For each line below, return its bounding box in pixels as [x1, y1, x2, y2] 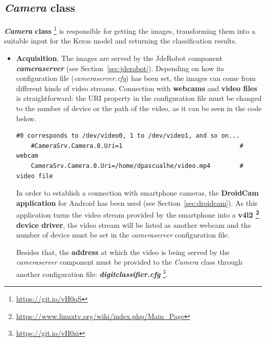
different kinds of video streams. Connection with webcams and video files [16, 82, 257, 93]
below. [16, 113, 36, 123]
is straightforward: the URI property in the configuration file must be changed [16, 93, 262, 103]
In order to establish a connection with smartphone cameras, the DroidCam [16, 187, 259, 198]
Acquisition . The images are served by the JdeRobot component [16, 53, 223, 63]
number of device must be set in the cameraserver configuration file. [16, 229, 230, 240]
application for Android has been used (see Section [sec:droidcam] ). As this [16, 197, 258, 208]
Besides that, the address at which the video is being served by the [16, 246, 230, 257]
